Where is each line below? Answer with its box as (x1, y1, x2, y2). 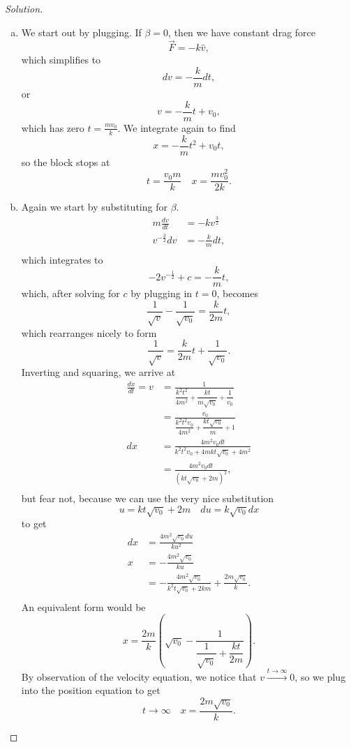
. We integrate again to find (117, 120, 236, 135)
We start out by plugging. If (21, 24, 142, 39)
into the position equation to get (21, 683, 160, 697)
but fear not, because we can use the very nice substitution (21, 491, 274, 506)
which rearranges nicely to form (21, 325, 157, 340)
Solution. (5, 1, 43, 15)
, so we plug (294, 669, 346, 684)
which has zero (21, 120, 84, 135)
